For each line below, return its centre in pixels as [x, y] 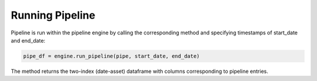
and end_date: [28, 40]
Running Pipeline [53, 15]
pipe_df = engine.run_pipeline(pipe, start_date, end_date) [112, 56]
